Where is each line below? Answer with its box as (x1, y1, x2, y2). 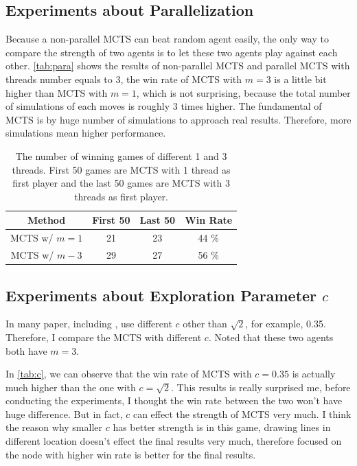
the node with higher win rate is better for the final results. (5, 447, 256, 461)
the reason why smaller (5, 420, 102, 434)
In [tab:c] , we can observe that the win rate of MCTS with (5, 366, 252, 381)
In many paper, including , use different (5, 316, 172, 331)
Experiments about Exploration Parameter (5, 284, 317, 305)
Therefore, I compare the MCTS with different (5, 329, 202, 344)
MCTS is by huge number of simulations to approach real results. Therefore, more (5, 112, 352, 126)
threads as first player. (74, 189, 168, 203)
